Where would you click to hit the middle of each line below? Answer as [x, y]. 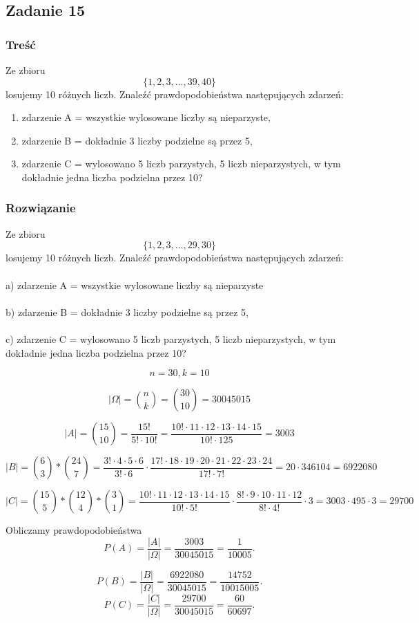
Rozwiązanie [41, 208]
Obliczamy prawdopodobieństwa [74, 530]
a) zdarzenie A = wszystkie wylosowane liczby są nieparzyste [135, 285]
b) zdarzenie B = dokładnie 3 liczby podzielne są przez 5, [127, 311]
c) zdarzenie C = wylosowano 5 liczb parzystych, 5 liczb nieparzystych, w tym [171, 338]
